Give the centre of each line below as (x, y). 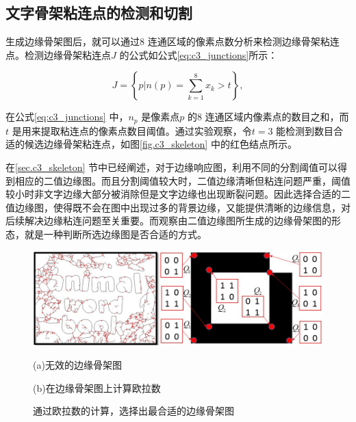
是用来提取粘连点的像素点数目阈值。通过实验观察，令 (132, 130)
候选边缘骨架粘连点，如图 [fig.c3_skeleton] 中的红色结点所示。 (161, 144)
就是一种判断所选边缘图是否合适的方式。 (115, 234)
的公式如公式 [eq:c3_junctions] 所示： (199, 54)
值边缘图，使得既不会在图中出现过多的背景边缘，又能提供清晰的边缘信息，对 (178, 207)
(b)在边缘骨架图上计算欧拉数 (97, 387)
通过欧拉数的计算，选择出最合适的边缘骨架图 (133, 411)
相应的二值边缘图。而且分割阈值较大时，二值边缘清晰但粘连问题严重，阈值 (182, 180)
